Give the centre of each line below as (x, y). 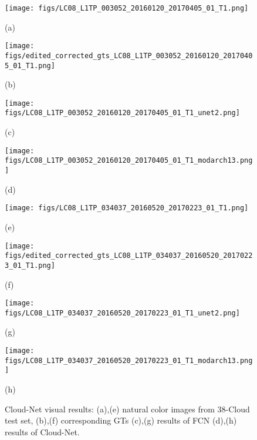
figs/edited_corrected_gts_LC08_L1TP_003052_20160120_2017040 (129, 56)
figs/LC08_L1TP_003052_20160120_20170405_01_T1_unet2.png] (122, 113)
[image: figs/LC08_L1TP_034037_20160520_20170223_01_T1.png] (127, 208)
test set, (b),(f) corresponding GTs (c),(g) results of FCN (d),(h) (121, 420)
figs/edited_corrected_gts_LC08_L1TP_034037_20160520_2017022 (129, 256)
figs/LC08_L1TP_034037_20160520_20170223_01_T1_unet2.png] (122, 313)
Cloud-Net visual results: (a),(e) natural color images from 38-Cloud (127, 409)
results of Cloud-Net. (42, 431)
